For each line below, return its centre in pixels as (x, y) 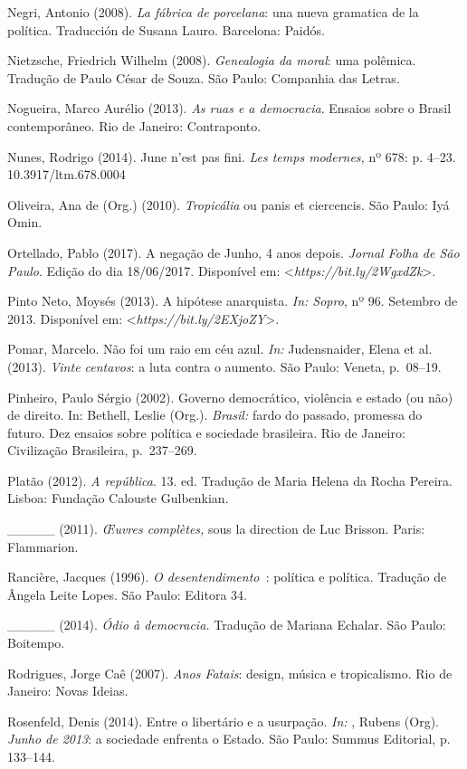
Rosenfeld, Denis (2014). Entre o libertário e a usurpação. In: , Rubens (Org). (223, 721)
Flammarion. (43, 546)
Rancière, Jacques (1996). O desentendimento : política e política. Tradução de (227, 577)
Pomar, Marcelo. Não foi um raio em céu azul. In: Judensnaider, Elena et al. (220, 349)
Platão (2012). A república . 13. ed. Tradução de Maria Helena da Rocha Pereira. (230, 480)
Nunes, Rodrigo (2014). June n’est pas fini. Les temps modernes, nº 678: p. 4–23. (232, 156)
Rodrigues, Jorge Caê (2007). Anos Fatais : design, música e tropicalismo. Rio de (230, 673)
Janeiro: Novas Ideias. (68, 691)
